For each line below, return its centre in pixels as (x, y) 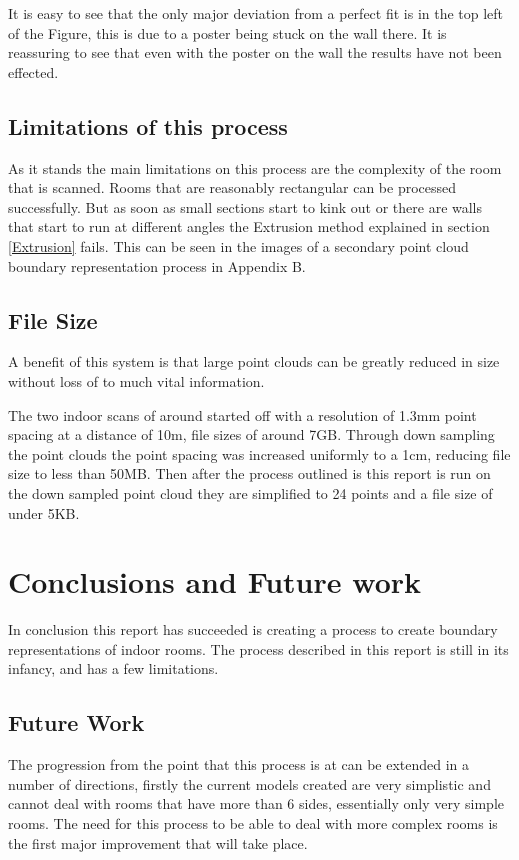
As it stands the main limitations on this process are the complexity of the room (255, 167)
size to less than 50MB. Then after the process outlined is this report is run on (249, 473)
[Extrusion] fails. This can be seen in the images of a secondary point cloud (238, 245)
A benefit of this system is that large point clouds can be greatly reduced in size (254, 361)
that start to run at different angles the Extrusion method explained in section (249, 226)
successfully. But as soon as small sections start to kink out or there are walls (245, 206)
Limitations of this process (148, 125)
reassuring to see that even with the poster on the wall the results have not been (255, 52)
